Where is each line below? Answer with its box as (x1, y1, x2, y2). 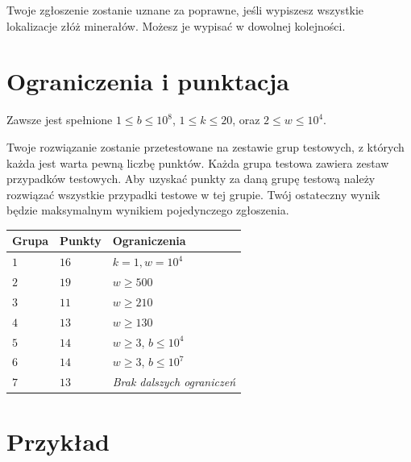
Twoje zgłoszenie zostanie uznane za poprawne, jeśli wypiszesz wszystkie (6, 2, 364, 18)
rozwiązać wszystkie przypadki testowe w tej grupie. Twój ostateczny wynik (6, 185, 380, 202)
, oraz (232, 111, 260, 128)
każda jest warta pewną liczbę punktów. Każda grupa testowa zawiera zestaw (6, 154, 389, 171)
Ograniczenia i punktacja (6, 65, 289, 98)
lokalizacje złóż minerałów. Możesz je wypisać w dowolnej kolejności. (6, 17, 346, 34)
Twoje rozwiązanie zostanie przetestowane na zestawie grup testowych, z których (6, 138, 405, 155)
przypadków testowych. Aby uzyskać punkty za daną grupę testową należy (6, 170, 376, 187)
